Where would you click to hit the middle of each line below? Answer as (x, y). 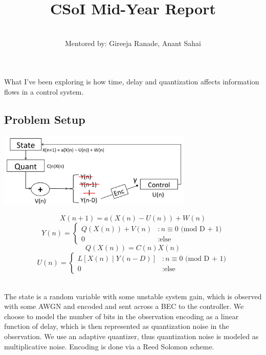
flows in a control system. (44, 91)
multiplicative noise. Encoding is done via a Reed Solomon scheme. (109, 346)
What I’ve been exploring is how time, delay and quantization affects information (132, 82)
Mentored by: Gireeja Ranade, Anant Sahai (133, 43)
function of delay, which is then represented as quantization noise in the (117, 326)
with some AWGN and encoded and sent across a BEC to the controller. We (124, 306)
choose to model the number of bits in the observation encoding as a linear (121, 316)
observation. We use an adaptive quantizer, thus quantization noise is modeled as (131, 336)
